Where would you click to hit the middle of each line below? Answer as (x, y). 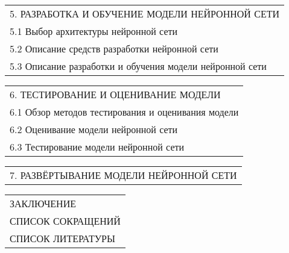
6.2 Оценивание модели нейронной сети (94, 129)
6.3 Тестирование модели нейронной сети (97, 147)
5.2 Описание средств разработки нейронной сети (114, 48)
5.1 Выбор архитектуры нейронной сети (94, 31)
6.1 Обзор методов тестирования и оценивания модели (124, 112)
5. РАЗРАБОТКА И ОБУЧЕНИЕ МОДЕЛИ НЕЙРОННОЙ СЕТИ (144, 14)
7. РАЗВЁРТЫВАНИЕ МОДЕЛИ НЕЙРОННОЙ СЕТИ (123, 175)
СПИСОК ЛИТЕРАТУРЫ (62, 238)
